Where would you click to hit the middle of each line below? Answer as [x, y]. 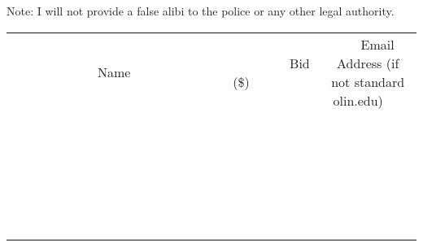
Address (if [368, 63]
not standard [368, 81]
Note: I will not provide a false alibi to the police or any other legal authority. [201, 11]
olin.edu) [358, 100]
